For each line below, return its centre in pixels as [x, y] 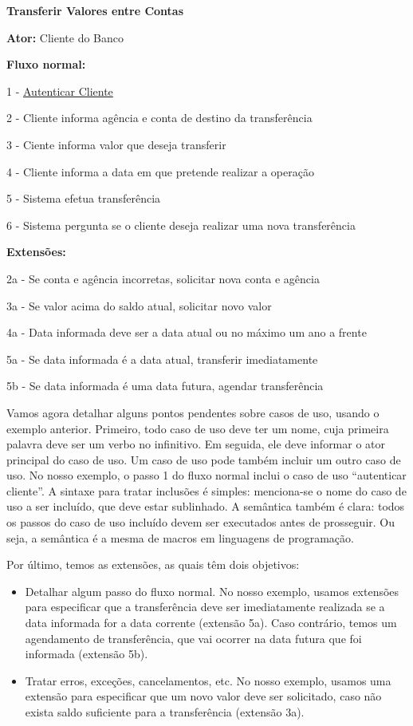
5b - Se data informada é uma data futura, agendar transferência [165, 386]
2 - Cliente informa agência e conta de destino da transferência [159, 118]
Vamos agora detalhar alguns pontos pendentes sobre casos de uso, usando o [193, 412]
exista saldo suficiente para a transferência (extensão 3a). [165, 712]
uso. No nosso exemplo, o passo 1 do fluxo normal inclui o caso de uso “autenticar [206, 475]
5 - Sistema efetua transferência [84, 198]
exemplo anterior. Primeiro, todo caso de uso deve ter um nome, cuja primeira [198, 428]
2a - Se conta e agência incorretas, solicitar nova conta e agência [163, 278]
